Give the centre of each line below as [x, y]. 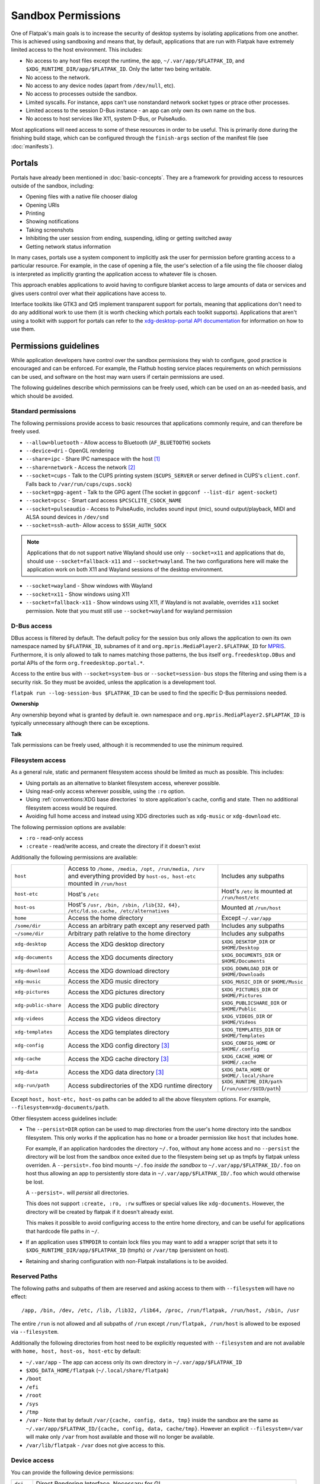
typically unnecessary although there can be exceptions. [80, 723]
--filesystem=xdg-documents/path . [60, 1108]
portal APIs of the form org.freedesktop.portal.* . [78, 662]
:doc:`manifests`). [33, 146]
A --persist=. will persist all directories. [77, 1193]
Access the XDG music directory [113, 981]
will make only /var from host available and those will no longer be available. [120, 1437]
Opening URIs [43, 205]
